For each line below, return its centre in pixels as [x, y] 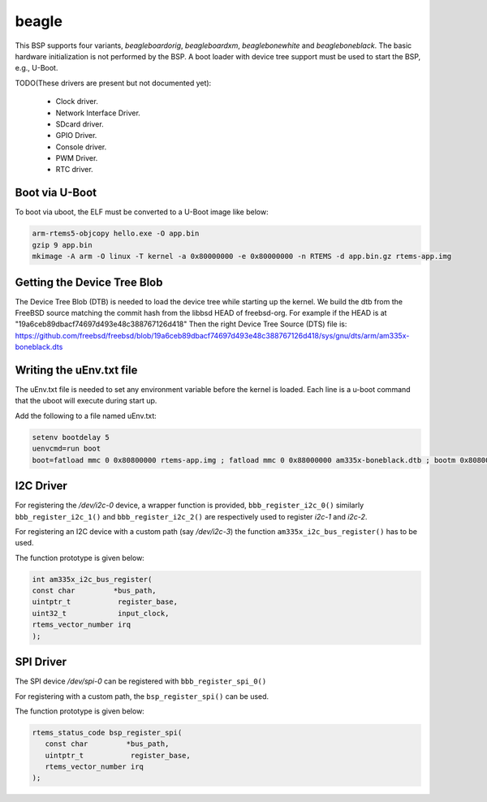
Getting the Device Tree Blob [89, 282]
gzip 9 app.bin [62, 245]
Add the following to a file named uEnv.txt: [86, 416]
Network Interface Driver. [98, 113]
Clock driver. [77, 101]
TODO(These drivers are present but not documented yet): [113, 83]
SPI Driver [41, 662]
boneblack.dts [39, 347]
